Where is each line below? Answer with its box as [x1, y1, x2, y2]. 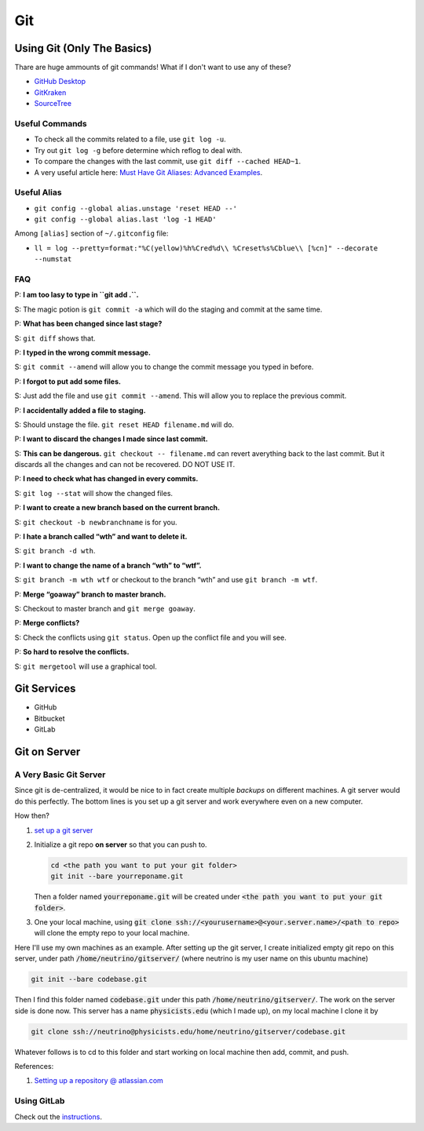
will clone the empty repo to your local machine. [34, 929, 190, 938]
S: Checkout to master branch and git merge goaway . [14, 604, 196, 613]
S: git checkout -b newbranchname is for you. [14, 517, 177, 527]
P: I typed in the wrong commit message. [14, 348, 151, 357]
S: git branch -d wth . [14, 546, 96, 556]
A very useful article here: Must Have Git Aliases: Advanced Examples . [34, 167, 263, 177]
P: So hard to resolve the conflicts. [14, 648, 130, 657]
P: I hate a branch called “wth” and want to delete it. [14, 532, 188, 542]
